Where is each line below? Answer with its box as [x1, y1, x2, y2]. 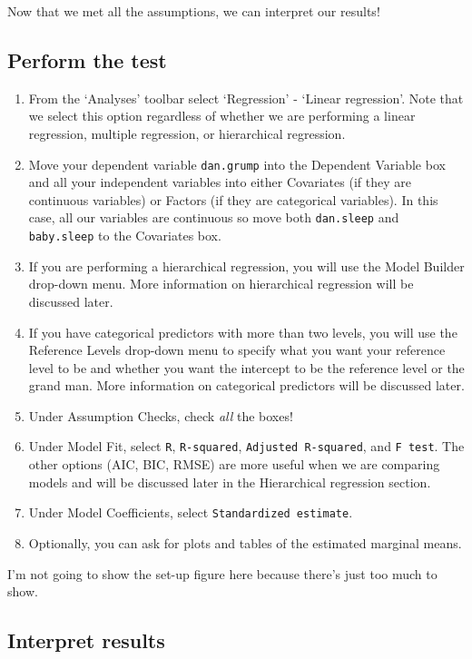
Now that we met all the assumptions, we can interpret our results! [7, 2, 380, 20]
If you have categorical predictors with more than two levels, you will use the [28, 322, 457, 341]
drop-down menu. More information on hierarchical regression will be [28, 274, 414, 293]
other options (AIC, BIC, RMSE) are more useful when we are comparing [28, 455, 440, 474]
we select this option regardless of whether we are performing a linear [28, 106, 416, 125]
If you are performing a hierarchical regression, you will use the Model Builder [28, 256, 465, 275]
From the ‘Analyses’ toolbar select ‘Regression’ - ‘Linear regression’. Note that [28, 88, 464, 107]
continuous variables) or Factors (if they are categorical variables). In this [28, 190, 438, 209]
